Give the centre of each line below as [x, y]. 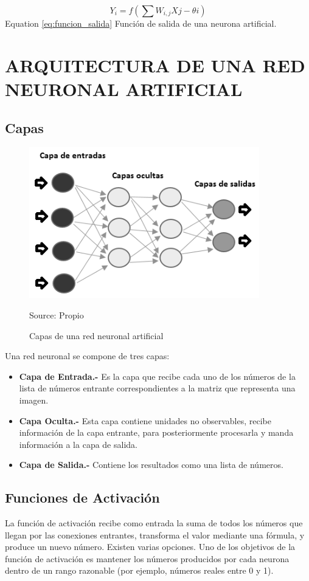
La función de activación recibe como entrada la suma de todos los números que [154, 523]
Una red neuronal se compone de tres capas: [87, 356]
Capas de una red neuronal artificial [96, 335]
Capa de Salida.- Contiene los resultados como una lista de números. [151, 465]
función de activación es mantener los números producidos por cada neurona [147, 558]
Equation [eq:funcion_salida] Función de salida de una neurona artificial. [141, 23]
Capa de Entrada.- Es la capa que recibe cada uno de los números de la [157, 376]
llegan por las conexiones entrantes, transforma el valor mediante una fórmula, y [155, 535]
